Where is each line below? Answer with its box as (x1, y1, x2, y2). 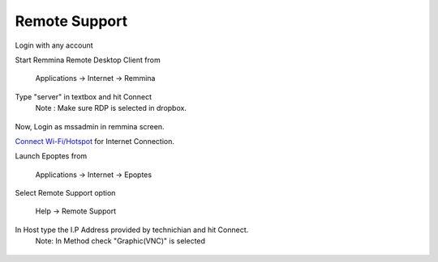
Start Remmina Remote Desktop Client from (15, 55, 161, 65)
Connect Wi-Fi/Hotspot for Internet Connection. (15, 136, 174, 146)
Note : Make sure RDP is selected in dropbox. (35, 104, 187, 113)
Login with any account (15, 40, 93, 50)
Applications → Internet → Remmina (35, 74, 156, 83)
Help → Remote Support (35, 206, 117, 216)
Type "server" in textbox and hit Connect (15, 91, 152, 101)
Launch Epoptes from (15, 151, 88, 161)
